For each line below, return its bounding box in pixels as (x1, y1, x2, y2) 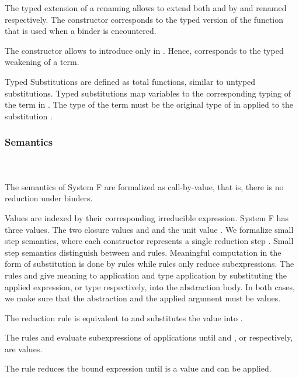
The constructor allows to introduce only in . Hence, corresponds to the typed (5, 44, 284, 56)
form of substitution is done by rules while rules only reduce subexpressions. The (5, 257, 294, 270)
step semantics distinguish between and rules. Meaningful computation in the (5, 246, 281, 258)
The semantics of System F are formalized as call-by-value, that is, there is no (5, 180, 284, 193)
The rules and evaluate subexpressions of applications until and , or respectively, (5, 331, 293, 343)
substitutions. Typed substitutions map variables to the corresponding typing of (5, 87, 291, 99)
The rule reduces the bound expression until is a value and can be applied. (5, 362, 272, 374)
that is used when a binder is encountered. (5, 25, 157, 37)
